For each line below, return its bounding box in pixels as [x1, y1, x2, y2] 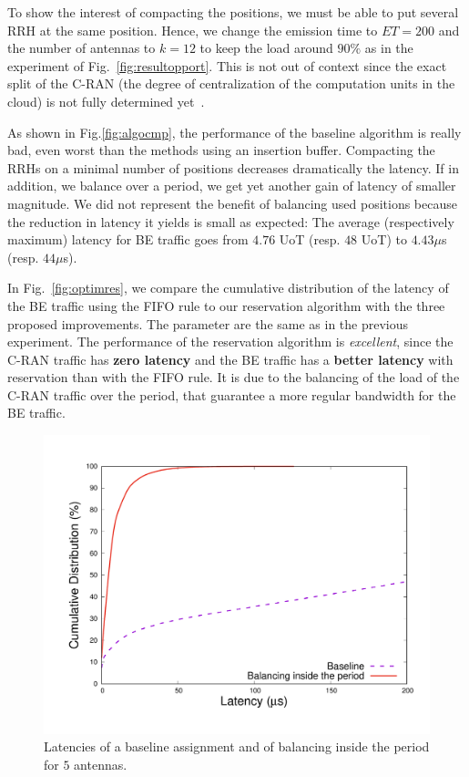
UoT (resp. [279, 230, 341, 249]
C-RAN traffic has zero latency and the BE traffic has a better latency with [7, 349, 454, 368]
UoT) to [361, 230, 407, 249]
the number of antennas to [7, 38, 156, 57]
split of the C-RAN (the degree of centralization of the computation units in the [7, 74, 455, 93]
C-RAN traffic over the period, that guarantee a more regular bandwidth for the [7, 385, 456, 404]
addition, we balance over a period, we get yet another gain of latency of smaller [7, 176, 456, 195]
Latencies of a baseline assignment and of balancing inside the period [44, 737, 430, 756]
